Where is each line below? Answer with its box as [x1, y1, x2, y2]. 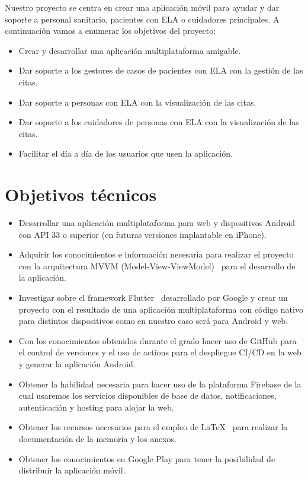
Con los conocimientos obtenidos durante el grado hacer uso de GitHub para [18, 334, 297, 347]
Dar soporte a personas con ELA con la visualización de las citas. [18, 96, 256, 108]
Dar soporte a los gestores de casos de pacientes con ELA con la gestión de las [18, 64, 303, 77]
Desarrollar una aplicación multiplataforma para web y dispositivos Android [18, 217, 296, 229]
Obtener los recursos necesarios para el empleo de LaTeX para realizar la [18, 421, 288, 433]
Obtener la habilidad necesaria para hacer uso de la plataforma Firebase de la [18, 377, 301, 390]
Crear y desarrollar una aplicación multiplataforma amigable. [18, 44, 241, 56]
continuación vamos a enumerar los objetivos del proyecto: [5, 24, 216, 37]
